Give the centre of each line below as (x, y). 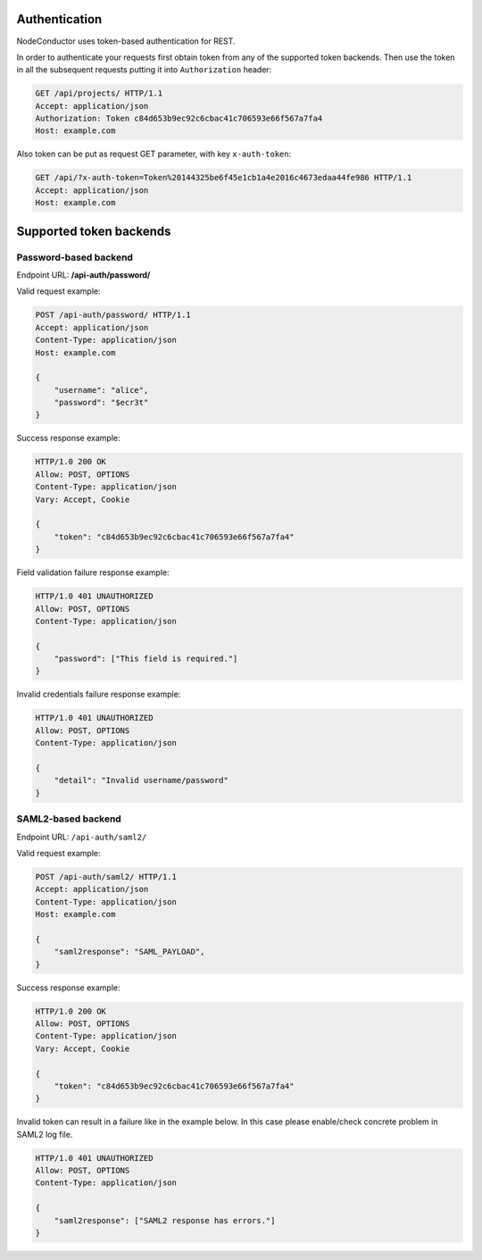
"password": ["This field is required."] (146, 659)
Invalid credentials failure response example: (99, 694)
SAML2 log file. (45, 1134)
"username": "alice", (101, 390)
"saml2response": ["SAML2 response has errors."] (165, 1220)
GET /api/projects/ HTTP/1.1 (99, 93)
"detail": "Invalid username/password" (141, 780)
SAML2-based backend (69, 819)
